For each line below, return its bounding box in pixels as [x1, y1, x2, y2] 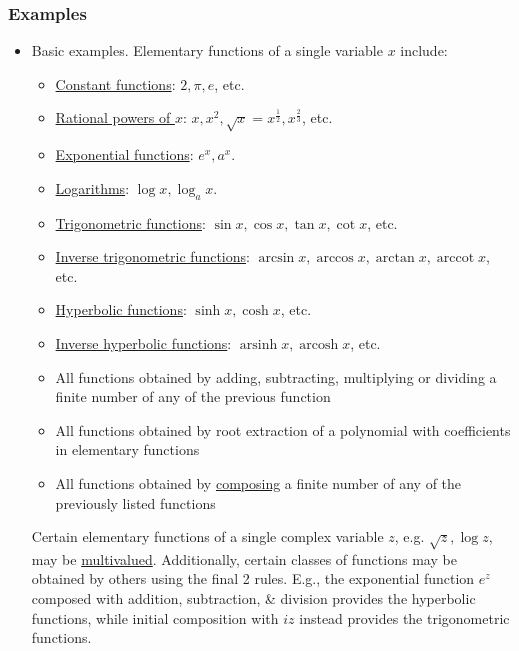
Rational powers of [55, 107, 171, 128]
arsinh [239, 337, 278, 352]
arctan [375, 251, 415, 266]
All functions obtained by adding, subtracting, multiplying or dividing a [55, 366, 497, 387]
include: [400, 40, 448, 61]
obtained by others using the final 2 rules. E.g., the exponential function [31, 568, 475, 589]
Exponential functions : [55, 144, 194, 165]
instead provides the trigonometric [299, 607, 510, 628]
